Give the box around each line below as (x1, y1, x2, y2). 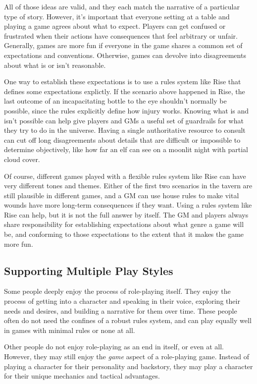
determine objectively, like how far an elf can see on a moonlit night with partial (4, 144, 248, 155)
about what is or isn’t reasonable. (4, 59, 106, 70)
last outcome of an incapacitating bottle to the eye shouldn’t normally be (4, 96, 227, 106)
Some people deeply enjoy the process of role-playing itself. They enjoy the (4, 286, 231, 296)
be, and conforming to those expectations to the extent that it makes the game (4, 229, 244, 239)
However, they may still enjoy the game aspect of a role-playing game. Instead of (4, 351, 249, 362)
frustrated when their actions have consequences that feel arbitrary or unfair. (4, 30, 238, 41)
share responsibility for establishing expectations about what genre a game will (4, 219, 244, 229)
